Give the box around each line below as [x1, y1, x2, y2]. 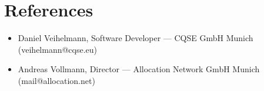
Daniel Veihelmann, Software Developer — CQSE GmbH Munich [18, 32, 253, 44]
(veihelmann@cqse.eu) [18, 43, 98, 55]
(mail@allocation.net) [18, 74, 95, 86]
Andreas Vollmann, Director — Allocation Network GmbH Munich [18, 63, 260, 75]
